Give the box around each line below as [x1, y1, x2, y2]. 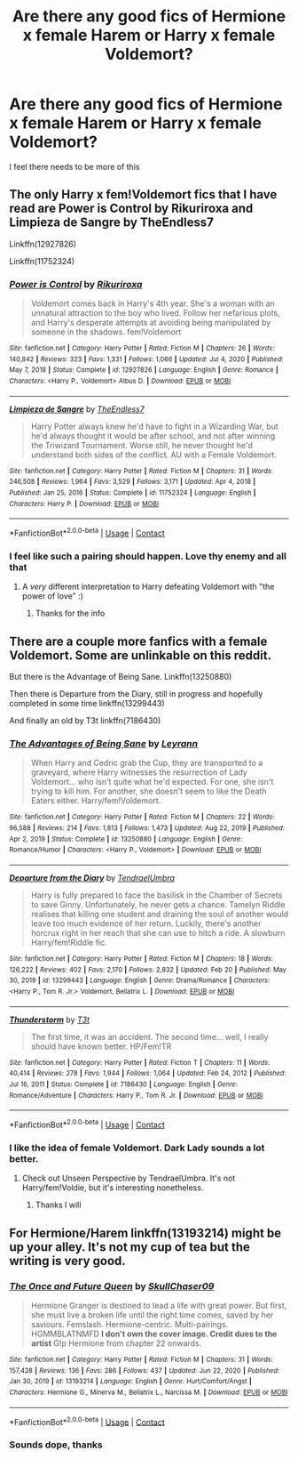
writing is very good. [9, 1253, 126, 1269]
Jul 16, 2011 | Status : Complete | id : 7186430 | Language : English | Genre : [9, 1079, 238, 1089]
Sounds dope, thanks [9, 1439, 104, 1451]
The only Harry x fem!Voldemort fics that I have [9, 187, 278, 202]
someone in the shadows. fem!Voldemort [30, 326, 182, 337]
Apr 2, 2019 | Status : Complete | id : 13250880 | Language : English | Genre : [9, 834, 243, 843]
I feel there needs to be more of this [9, 161, 140, 172]
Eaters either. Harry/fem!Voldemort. [30, 795, 161, 806]
